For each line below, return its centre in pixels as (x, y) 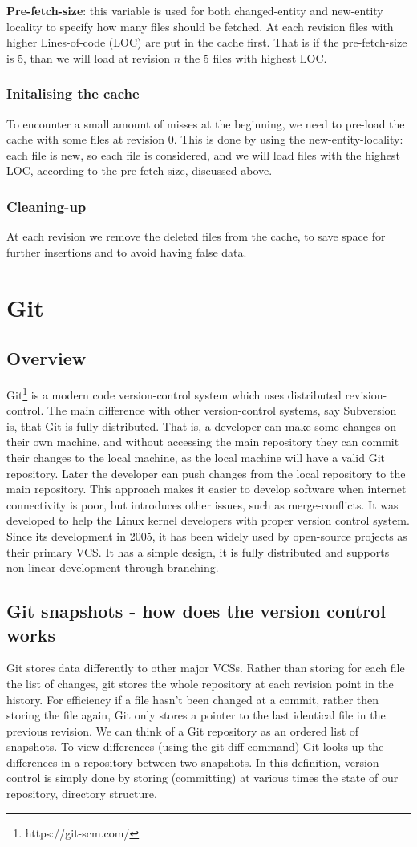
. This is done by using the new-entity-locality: (288, 139)
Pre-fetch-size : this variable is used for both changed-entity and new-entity (195, 10)
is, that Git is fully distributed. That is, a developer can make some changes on (201, 426)
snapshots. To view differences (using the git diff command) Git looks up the (195, 746)
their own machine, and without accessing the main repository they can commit (203, 442)
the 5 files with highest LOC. (255, 57)
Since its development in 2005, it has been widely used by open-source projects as (207, 535)
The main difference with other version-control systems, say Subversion (222, 410)
